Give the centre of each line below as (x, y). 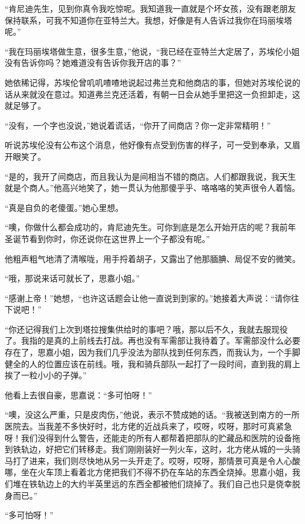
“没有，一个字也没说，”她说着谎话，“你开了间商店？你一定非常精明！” (138, 125)
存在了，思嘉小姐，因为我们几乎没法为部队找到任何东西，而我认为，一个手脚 (152, 352)
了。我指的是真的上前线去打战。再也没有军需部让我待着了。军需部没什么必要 (152, 340)
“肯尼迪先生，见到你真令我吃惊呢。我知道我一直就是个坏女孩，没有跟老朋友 (150, 8)
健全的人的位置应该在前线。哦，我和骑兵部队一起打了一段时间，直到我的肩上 (152, 363)
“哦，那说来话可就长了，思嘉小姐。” (72, 278)
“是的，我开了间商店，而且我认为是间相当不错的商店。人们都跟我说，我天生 (150, 176)
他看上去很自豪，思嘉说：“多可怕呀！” (79, 394)
